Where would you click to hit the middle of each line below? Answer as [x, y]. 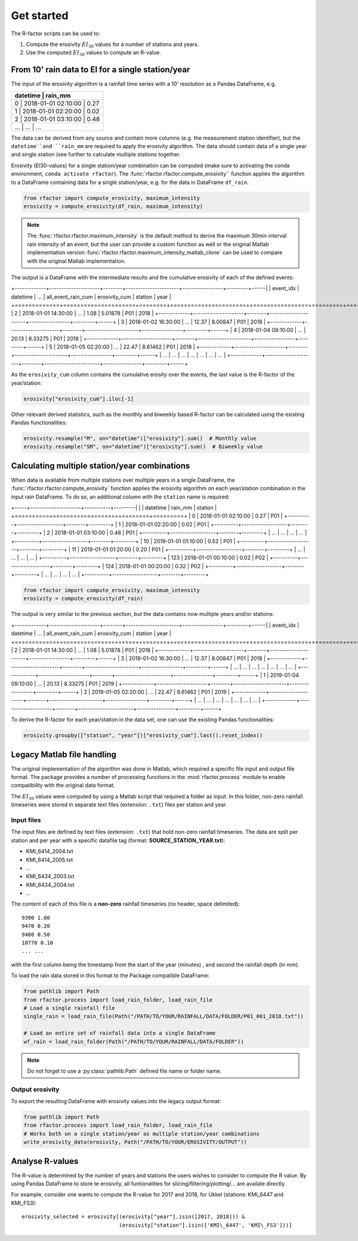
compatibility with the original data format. [63, 786]
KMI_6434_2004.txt [50, 885]
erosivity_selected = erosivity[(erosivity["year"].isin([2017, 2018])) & [133, 1217]
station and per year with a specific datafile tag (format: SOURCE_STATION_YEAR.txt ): [118, 840]
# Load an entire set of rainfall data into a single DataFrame [120, 1033]
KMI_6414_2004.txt [50, 851]
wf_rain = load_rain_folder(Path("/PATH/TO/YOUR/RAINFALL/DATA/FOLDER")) [134, 1041]
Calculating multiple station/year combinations [101, 466]
